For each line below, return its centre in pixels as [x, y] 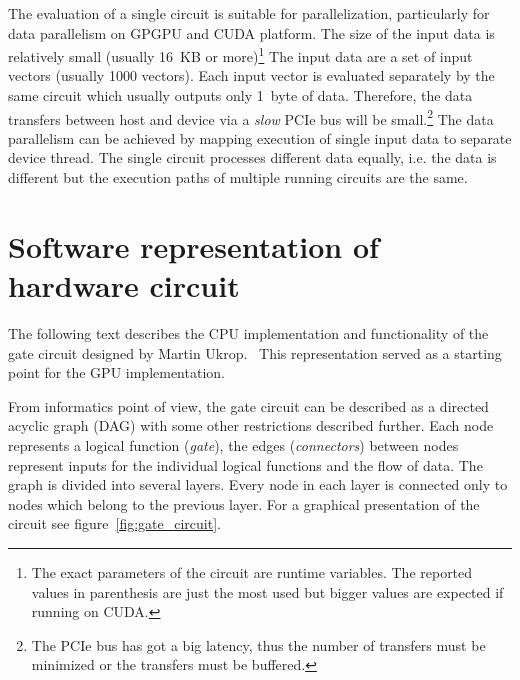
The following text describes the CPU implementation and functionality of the [248, 332]
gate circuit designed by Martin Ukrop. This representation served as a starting [255, 352]
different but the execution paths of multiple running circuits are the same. [238, 177]
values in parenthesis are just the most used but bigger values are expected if [267, 591]
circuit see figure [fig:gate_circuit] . [114, 523]
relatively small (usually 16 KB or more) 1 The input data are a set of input [240, 54]
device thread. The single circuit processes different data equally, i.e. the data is [252, 157]
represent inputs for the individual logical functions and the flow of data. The [245, 464]
